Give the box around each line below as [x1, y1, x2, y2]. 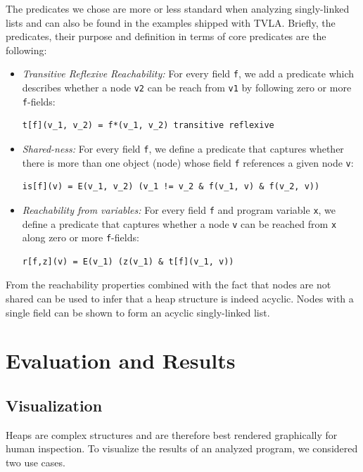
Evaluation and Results [6, 346, 236, 375]
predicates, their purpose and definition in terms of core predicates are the [6, 29, 326, 44]
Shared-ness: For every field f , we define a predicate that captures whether [22, 141, 344, 155]
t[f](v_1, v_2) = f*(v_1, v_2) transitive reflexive [22, 120, 274, 131]
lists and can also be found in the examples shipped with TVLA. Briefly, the [6, 15, 336, 30]
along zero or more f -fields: [22, 230, 139, 245]
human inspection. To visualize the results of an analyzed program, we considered [6, 441, 358, 456]
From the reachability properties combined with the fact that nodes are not [6, 277, 331, 292]
